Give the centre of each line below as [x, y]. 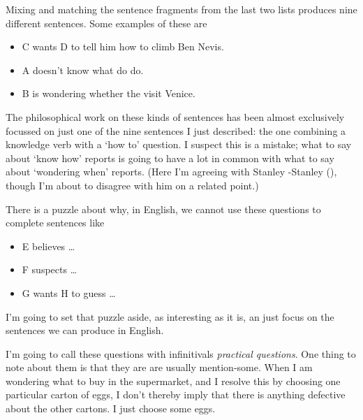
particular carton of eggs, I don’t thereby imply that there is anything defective [176, 394]
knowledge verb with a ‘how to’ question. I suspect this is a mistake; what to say [179, 144]
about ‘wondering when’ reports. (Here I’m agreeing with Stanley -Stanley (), [171, 172]
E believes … [49, 246]
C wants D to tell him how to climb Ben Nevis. [123, 46]
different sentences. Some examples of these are [106, 23]
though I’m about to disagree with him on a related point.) [132, 185]
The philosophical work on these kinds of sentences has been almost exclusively [175, 116]
